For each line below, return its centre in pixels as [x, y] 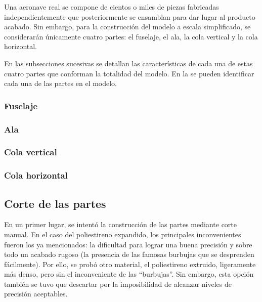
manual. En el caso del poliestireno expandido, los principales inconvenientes [123, 234]
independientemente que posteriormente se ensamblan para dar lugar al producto [130, 16]
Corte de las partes [55, 203]
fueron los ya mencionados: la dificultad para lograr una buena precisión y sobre [128, 244]
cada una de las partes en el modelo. [61, 83]
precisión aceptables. [36, 294]
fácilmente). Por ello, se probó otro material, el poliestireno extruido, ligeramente [130, 264]
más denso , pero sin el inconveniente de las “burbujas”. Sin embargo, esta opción [129, 274]
